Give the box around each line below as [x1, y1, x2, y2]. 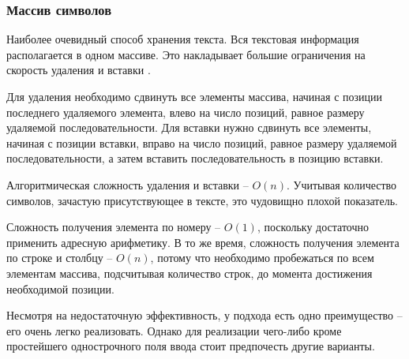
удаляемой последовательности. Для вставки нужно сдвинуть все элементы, [6, 119, 372, 136]
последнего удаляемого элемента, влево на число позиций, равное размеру [6, 103, 365, 120]
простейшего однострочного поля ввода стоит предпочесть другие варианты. [6, 338, 375, 354]
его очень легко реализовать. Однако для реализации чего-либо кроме [6, 322, 342, 338]
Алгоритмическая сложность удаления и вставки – [6, 176, 249, 193]
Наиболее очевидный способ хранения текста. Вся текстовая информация [6, 31, 359, 47]
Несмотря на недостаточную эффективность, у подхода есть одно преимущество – [6, 307, 403, 323]
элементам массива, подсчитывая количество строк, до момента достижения [6, 264, 373, 281]
